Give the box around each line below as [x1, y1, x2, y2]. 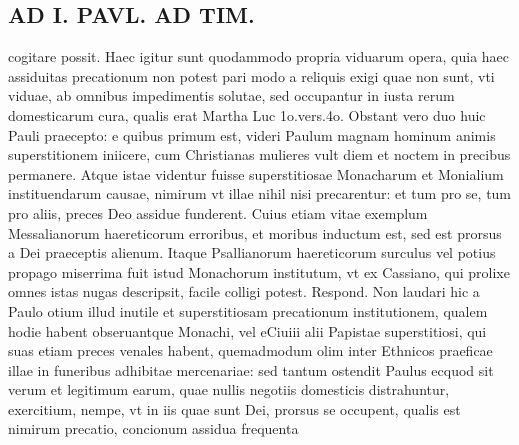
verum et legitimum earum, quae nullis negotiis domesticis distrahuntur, [8, 379, 450, 400]
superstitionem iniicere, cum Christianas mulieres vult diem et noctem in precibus [8, 144, 511, 165]
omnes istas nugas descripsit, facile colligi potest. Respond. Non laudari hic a [8, 281, 480, 302]
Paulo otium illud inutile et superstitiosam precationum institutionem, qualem [8, 300, 488, 321]
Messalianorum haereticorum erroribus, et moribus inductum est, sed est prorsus [8, 222, 502, 243]
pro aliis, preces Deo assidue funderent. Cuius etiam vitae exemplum [8, 202, 428, 223]
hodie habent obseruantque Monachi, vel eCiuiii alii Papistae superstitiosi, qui [8, 320, 487, 341]
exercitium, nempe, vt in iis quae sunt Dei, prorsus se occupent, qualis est [8, 398, 461, 419]
